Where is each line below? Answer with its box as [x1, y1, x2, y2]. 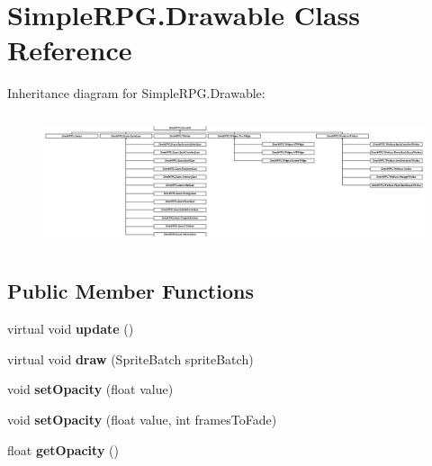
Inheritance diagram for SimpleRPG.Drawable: [7, 84, 265, 103]
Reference [7, 31, 132, 68]
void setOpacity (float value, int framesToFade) [7, 409, 277, 428]
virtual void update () [7, 319, 134, 338]
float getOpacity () [7, 440, 119, 459]
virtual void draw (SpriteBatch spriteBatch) [7, 349, 254, 368]
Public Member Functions [7, 277, 254, 305]
